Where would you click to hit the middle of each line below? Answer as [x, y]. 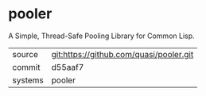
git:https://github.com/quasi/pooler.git [122, 54]
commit [26, 67]
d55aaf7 [68, 67]
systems [28, 80]
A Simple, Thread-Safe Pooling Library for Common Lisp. [101, 36]
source [25, 54]
